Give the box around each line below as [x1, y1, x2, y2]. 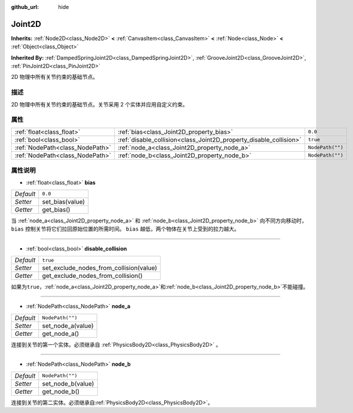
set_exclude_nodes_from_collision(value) [42, 264, 158, 272]
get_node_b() [42, 387, 80, 396]
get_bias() [42, 205, 71, 213]
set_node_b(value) [42, 380, 94, 388]
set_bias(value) [42, 197, 85, 206]
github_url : [11, 4, 39, 10]
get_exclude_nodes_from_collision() [42, 272, 143, 280]
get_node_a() [42, 329, 79, 338]
